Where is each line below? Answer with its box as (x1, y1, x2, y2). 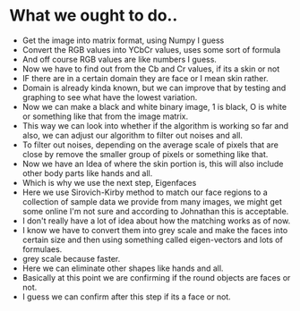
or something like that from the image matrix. (21, 111, 189, 122)
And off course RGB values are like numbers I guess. (21, 54, 218, 64)
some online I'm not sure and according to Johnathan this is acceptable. (21, 206, 289, 216)
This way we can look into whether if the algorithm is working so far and (21, 120, 289, 130)
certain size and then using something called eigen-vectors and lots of (21, 234, 284, 245)
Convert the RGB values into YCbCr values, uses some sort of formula (21, 44, 281, 55)
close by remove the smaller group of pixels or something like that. (21, 148, 269, 159)
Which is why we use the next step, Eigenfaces (21, 177, 197, 188)
